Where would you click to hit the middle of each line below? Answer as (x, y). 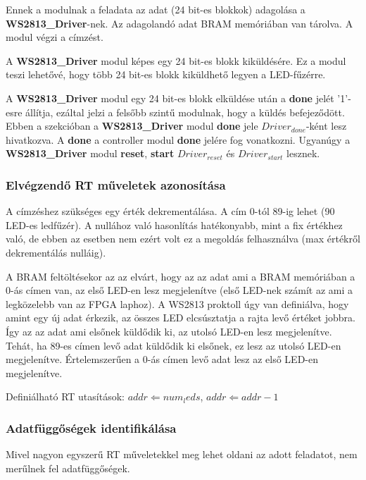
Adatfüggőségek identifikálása (91, 427)
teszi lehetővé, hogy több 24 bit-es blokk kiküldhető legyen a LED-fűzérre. (166, 74)
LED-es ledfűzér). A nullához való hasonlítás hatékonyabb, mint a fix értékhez (174, 224)
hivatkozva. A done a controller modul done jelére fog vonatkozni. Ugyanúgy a (178, 139)
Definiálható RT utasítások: (65, 396)
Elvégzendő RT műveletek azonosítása (116, 184)
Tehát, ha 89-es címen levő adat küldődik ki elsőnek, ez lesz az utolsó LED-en (173, 345)
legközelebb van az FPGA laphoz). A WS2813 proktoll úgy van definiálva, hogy (177, 303)
